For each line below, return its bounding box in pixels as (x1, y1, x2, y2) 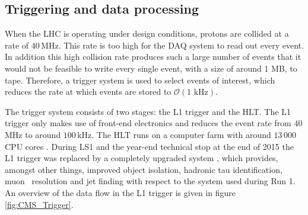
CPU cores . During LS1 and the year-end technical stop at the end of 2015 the (5, 140, 294, 152)
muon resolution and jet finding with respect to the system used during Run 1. (5, 175, 296, 187)
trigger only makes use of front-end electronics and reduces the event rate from (5, 117, 291, 129)
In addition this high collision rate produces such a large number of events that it (5, 50, 301, 63)
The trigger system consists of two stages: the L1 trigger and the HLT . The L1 (5, 105, 291, 117)
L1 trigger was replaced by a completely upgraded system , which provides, (5, 152, 278, 164)
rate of (5, 38, 29, 51)
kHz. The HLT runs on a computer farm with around (77, 128, 271, 140)
